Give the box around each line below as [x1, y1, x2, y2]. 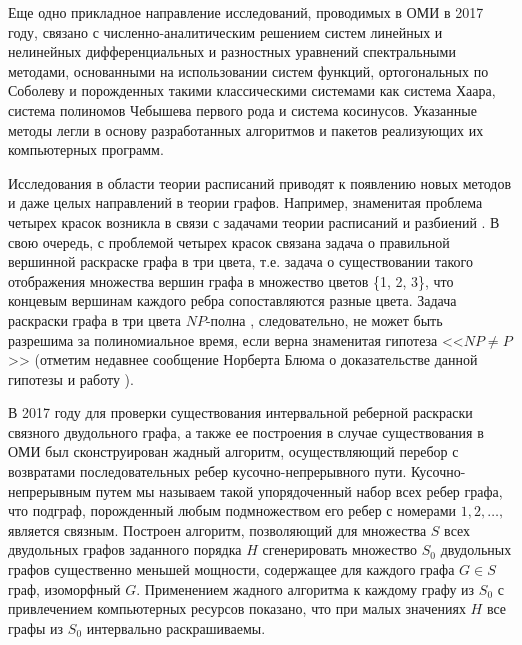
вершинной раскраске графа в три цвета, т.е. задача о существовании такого [8, 251, 473, 272]
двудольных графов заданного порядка [8, 539, 242, 560]
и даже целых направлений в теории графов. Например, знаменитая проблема [8, 192, 483, 213]
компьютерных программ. [8, 139, 164, 160]
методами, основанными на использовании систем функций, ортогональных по [8, 60, 489, 81]
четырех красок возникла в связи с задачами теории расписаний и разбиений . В [8, 211, 500, 232]
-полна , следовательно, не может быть [205, 309, 443, 330]
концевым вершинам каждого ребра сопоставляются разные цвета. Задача [8, 290, 457, 311]
